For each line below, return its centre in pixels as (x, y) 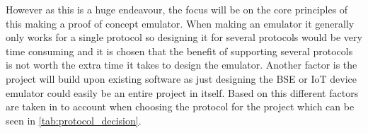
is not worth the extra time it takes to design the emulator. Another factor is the (182, 65)
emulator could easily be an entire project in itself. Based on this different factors (182, 92)
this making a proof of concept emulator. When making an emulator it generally (180, 23)
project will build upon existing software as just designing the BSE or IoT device (181, 78)
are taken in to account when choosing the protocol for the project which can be (180, 106)
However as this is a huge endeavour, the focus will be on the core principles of (177, 9)
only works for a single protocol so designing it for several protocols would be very (184, 37)
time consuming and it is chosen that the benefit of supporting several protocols (179, 51)
